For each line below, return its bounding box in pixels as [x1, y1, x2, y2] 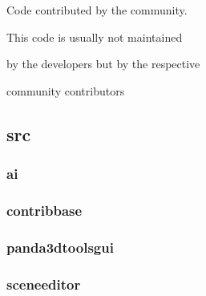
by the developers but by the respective [6, 55, 200, 72]
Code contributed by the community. [6, 2, 188, 18]
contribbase [6, 200, 83, 220]
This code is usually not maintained [6, 28, 183, 45]
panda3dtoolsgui [6, 237, 114, 257]
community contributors [6, 82, 125, 99]
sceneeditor [6, 274, 81, 294]
